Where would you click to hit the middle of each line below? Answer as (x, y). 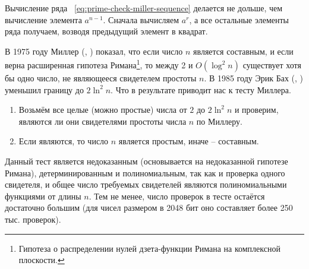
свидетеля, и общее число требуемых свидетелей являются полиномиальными (146, 184)
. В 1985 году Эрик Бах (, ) (254, 78)
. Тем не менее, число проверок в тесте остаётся (177, 196)
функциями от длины (43, 196)
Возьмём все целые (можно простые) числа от (103, 110)
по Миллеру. (219, 121)
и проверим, (256, 110)
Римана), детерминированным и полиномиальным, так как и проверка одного (145, 173)
